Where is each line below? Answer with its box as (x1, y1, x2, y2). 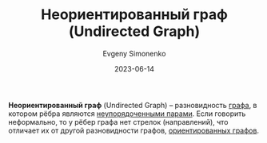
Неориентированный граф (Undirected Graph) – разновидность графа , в (8, 100, 257, 110)
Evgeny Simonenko (102, 48, 166, 58)
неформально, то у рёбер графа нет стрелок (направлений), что (8, 117, 229, 126)
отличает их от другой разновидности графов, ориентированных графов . (8, 126, 260, 135)
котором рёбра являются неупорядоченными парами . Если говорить (8, 109, 246, 118)
